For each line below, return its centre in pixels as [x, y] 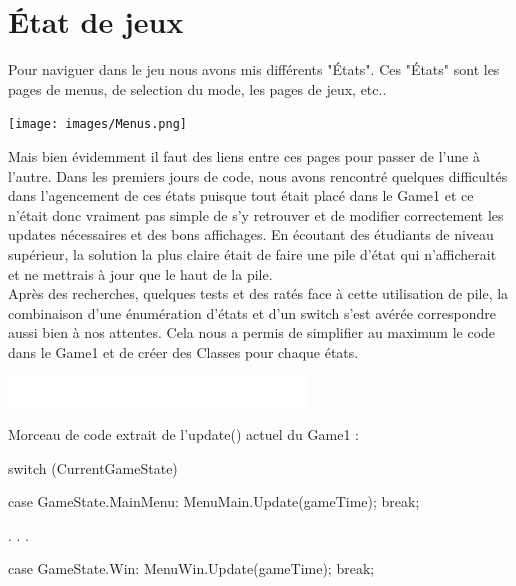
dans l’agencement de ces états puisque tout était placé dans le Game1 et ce [241, 195]
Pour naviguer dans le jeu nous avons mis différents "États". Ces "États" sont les [254, 69]
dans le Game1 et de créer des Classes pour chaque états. [183, 351]
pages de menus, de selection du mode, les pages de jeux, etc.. [197, 88]
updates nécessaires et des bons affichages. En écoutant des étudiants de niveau [251, 234]
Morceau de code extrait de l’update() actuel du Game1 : [183, 434]
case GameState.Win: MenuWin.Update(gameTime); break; [191, 568]
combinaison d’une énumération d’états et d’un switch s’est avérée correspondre [252, 312]
